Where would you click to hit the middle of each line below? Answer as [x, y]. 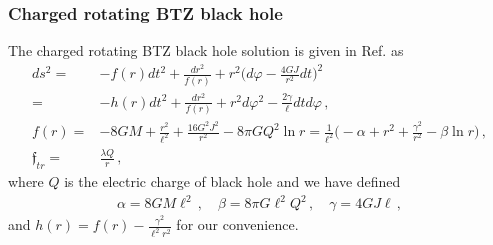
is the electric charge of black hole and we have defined [232, 181]
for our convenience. [237, 224]
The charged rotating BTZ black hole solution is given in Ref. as [206, 50]
